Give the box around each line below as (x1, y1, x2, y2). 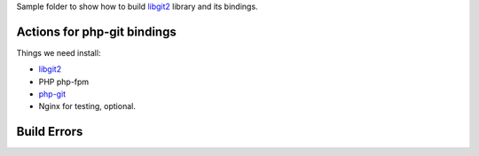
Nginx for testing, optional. (38, 101, 137, 112)
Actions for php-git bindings (16, 24, 177, 39)
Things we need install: (16, 47, 101, 58)
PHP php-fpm (38, 76, 90, 87)
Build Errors (16, 124, 83, 139)
